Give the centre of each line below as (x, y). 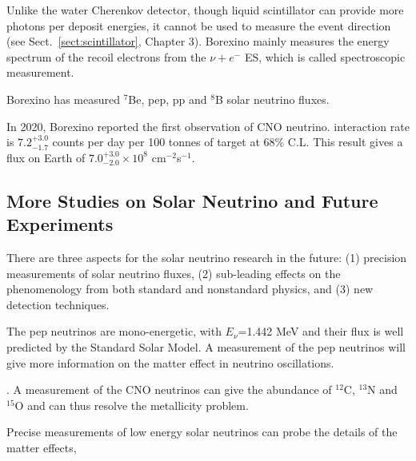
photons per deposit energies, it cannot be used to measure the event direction (199, 25)
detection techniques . (58, 304)
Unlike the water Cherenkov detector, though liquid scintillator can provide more (205, 10)
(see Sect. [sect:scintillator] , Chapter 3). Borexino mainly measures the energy (198, 41)
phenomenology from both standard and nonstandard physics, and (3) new (190, 289)
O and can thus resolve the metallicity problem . (132, 405)
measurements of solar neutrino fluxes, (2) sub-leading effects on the (174, 273)
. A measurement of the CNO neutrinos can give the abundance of (169, 389)
